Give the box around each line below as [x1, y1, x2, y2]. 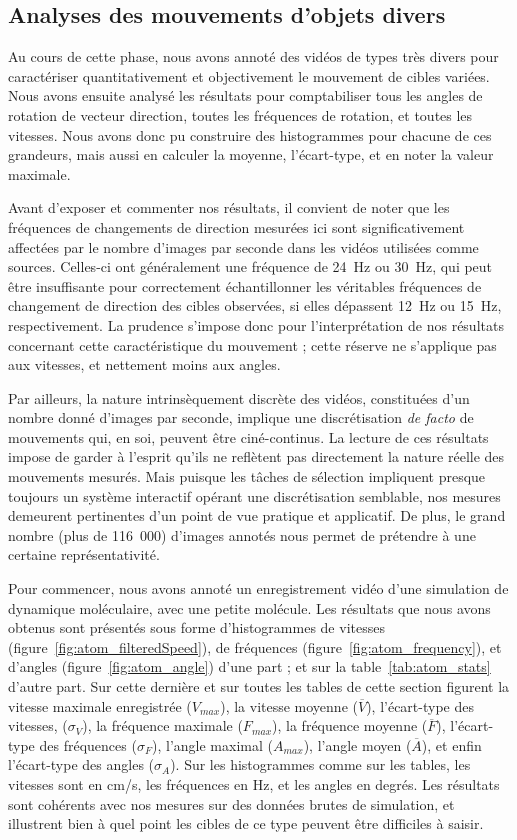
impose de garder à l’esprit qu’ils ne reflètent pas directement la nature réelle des [8, 446, 505, 467]
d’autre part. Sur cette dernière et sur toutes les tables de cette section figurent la [8, 676, 510, 697]
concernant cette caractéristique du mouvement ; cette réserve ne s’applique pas [8, 334, 497, 355]
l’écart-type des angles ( [8, 754, 155, 775]
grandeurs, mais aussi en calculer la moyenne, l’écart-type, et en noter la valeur [8, 144, 494, 165]
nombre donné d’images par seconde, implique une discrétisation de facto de [8, 407, 474, 428]
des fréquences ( [39, 734, 137, 755]
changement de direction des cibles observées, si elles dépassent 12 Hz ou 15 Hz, [8, 295, 502, 316]
